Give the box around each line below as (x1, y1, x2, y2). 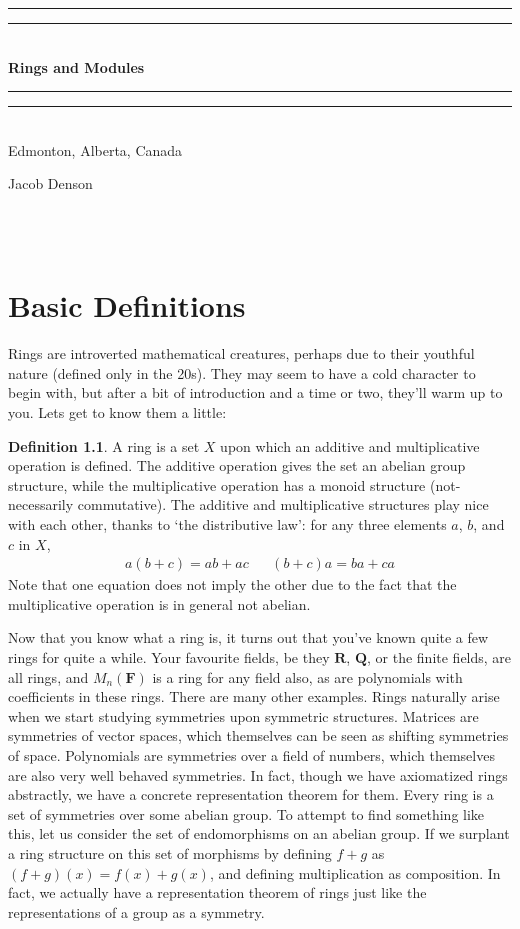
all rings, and (8, 666, 89, 687)
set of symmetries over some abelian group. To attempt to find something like (8, 803, 485, 824)
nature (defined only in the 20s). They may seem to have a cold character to (8, 362, 476, 383)
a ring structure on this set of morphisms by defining (8, 842, 332, 863)
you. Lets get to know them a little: (8, 402, 227, 423)
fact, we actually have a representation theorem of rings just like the (8, 882, 427, 903)
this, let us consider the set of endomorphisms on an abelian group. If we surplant (8, 823, 510, 844)
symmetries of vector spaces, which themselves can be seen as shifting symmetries (8, 725, 509, 746)
